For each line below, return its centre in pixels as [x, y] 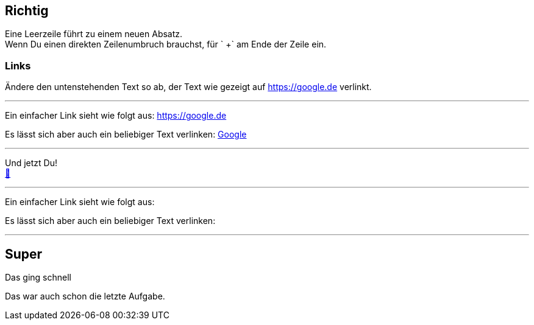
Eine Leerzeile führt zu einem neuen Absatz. [94, 34]
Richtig [27, 11]
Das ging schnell [38, 278]
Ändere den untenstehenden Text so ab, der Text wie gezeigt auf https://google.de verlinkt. [188, 87]
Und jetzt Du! [31, 163]
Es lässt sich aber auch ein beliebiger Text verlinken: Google [126, 135]
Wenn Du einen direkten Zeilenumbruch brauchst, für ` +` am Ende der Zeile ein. [166, 44]
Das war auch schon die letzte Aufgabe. [85, 296]
